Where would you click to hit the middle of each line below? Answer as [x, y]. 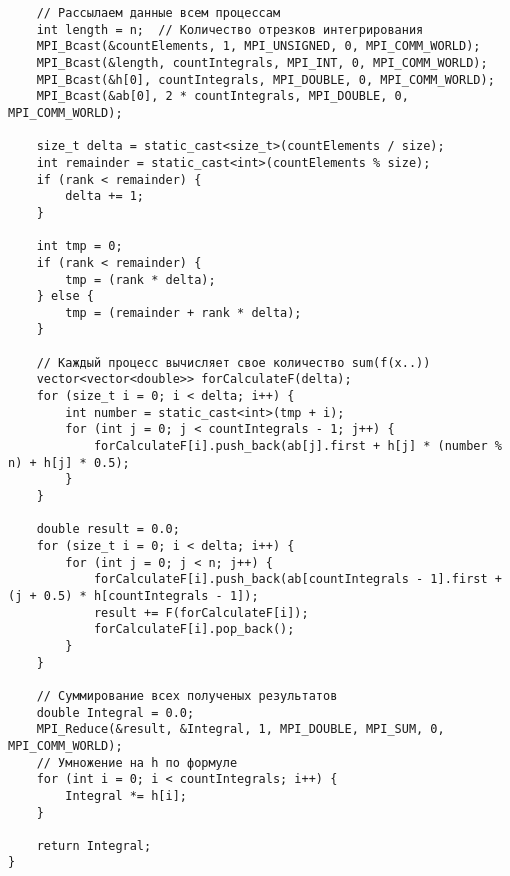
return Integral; [94, 845]
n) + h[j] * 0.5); [69, 462]
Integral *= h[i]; [126, 795]
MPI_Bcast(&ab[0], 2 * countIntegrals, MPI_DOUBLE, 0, [222, 96]
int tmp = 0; [79, 246]
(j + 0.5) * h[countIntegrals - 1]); [133, 595]
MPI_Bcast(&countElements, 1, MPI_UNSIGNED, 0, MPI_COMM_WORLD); [258, 46]
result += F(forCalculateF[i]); [201, 612]
